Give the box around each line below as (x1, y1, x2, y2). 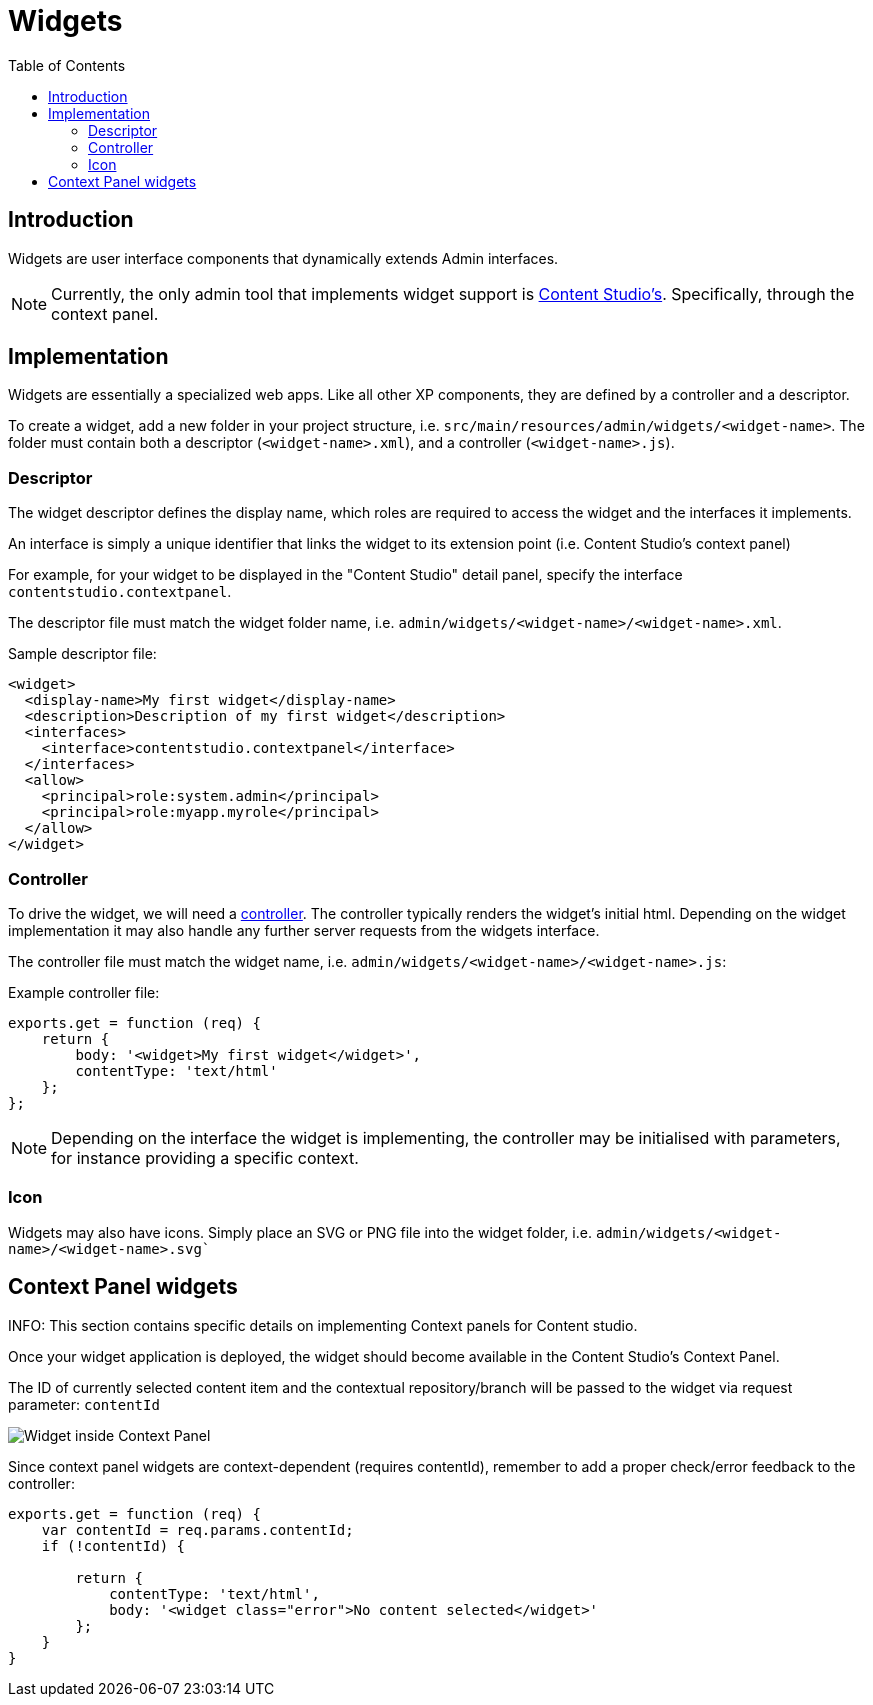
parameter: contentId (8, 1395, 160, 1413)
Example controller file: (8, 983, 160, 1001)
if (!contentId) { (41, 1537, 186, 1554)
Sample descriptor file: (8, 645, 157, 663)
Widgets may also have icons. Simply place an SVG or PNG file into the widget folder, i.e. (8, 1223, 592, 1241)
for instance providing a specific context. (51, 1147, 359, 1168)
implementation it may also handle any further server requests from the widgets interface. (8, 921, 600, 939)
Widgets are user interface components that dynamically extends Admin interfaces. (8, 249, 559, 267)
